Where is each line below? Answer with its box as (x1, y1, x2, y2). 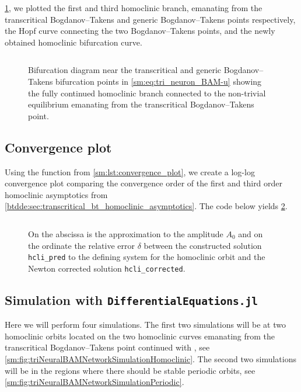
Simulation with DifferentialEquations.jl (5, 290, 258, 308)
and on (238, 227, 263, 240)
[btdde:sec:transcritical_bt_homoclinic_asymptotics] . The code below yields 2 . (5, 200, 288, 212)
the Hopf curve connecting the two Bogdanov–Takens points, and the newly (5, 25, 275, 37)
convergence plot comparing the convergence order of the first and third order (5, 177, 283, 189)
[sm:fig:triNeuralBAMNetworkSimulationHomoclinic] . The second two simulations (5, 352, 296, 365)
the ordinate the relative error (28, 239, 135, 251)
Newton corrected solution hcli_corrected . (28, 262, 185, 274)
